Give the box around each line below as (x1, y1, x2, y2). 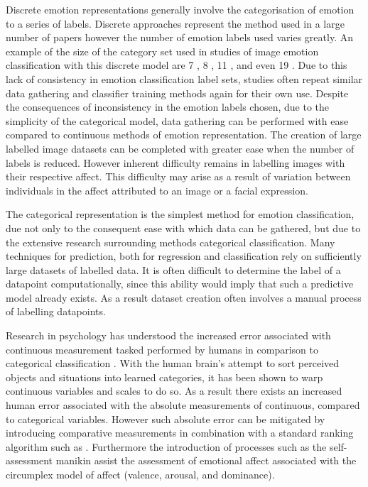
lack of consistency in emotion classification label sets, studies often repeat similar (6, 71, 363, 86)
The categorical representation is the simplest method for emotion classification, (6, 207, 355, 221)
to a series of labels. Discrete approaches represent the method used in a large (6, 16, 345, 31)
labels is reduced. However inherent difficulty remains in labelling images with (6, 155, 345, 170)
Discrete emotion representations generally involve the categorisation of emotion (6, 2, 355, 16)
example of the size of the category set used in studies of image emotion (6, 43, 319, 58)
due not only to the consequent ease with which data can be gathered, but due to (6, 220, 361, 235)
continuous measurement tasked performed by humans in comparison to (6, 341, 318, 356)
